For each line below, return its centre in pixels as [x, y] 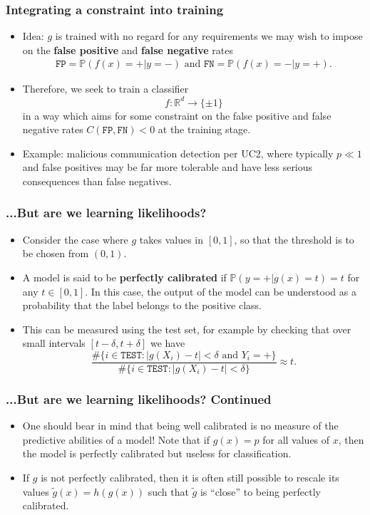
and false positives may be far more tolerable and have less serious [168, 167]
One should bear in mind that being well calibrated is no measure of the [180, 426]
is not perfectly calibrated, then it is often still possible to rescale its [190, 477]
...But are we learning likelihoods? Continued [139, 399]
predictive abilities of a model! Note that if [116, 439]
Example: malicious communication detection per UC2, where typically [178, 153]
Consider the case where [75, 239]
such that [168, 491]
